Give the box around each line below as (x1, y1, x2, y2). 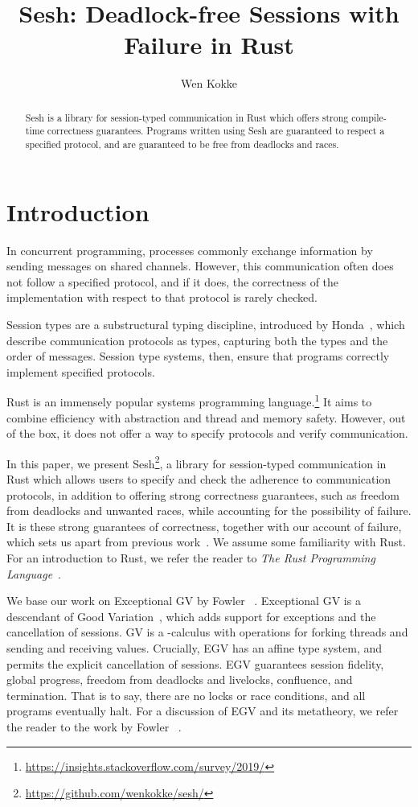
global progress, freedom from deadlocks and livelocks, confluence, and (6, 671, 353, 688)
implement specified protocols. (6, 363, 155, 380)
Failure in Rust (124, 28, 294, 61)
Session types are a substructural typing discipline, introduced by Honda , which (6, 315, 405, 332)
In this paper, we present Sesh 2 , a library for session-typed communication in (6, 452, 387, 471)
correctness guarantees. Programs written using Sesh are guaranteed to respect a (47, 124, 385, 138)
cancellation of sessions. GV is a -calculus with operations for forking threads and (6, 624, 408, 640)
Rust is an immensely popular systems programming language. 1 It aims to (6, 391, 372, 410)
